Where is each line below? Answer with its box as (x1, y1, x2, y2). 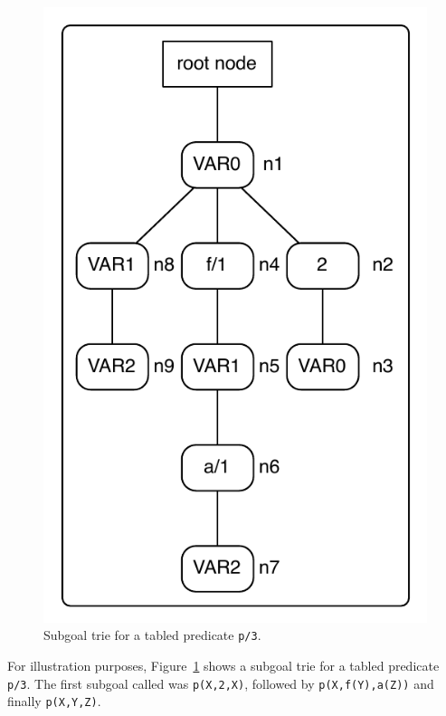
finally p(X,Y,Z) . (7, 692, 101, 711)
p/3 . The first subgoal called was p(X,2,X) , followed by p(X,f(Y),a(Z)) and (7, 673, 434, 692)
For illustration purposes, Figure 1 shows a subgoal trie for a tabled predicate (7, 656, 440, 675)
